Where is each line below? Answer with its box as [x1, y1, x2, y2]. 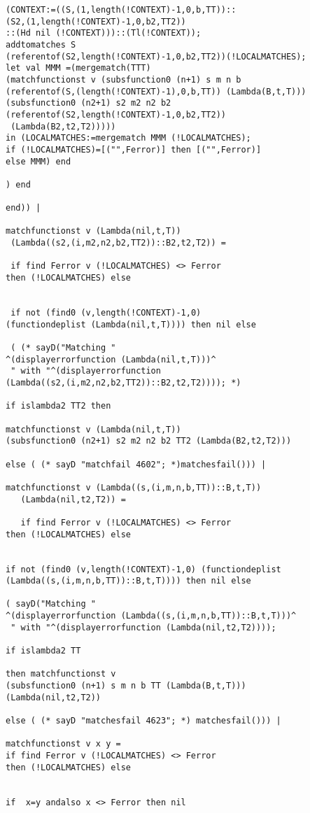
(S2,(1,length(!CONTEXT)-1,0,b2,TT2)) [6, 16, 186, 27]
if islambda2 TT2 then [6, 401, 111, 411]
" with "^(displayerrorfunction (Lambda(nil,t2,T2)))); [10, 622, 276, 632]
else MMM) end [6, 156, 71, 167]
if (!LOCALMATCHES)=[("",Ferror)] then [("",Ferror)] [6, 144, 262, 155]
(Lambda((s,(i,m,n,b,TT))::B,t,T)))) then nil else [6, 576, 251, 586]
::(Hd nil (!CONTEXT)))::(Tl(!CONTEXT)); [6, 28, 202, 38]
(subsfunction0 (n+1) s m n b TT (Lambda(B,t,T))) [6, 681, 246, 691]
